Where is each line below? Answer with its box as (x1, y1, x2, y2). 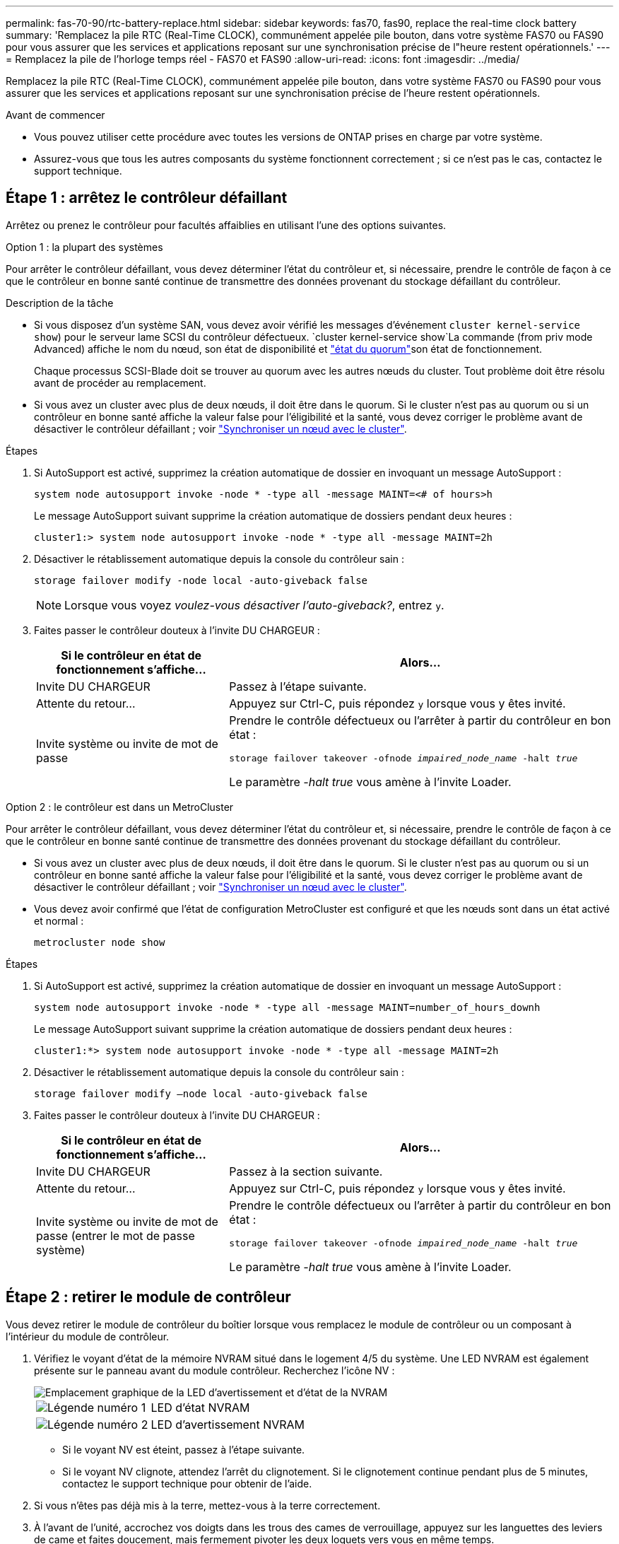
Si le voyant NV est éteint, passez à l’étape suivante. (62, 1443, 305, 1456)
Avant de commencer (6, 109, 105, 121)
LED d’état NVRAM (151, 1400, 250, 1415)
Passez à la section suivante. (229, 1164, 383, 1179)
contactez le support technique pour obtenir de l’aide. (62, 1477, 312, 1490)
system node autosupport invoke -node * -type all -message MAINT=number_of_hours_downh (34, 1001, 541, 1013)
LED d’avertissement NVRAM (151, 1417, 305, 1432)
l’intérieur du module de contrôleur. (6, 1330, 170, 1343)
